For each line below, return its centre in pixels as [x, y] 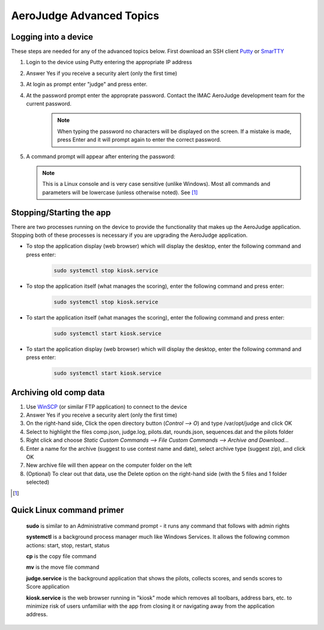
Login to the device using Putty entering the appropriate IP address [109, 62]
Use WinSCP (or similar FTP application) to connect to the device [106, 406]
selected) [38, 482]
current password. [49, 104]
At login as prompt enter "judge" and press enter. [87, 85]
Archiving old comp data [58, 392]
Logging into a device [52, 37]
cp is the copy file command [61, 556]
